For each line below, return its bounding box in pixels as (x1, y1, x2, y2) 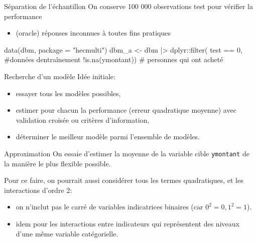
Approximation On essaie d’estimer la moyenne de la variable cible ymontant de (4, 148, 249, 158)
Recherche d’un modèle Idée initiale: (4, 71, 115, 81)
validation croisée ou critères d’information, (16, 114, 150, 125)
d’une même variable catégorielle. (16, 228, 118, 238)
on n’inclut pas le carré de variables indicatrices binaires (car (16, 201, 203, 212)
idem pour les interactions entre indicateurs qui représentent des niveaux (16, 218, 239, 228)
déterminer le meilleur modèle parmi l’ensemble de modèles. (16, 131, 200, 142)
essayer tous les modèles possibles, (16, 88, 121, 98)
